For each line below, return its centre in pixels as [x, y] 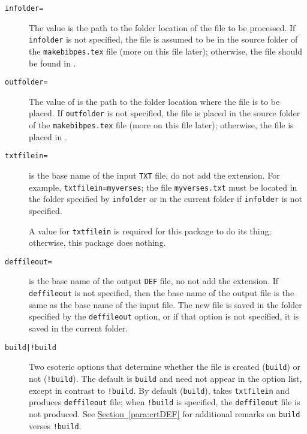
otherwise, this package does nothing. [97, 242]
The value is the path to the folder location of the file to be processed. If [162, 27]
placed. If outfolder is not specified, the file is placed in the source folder [165, 113]
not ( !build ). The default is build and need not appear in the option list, [165, 378]
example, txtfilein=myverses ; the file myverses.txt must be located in [163, 187]
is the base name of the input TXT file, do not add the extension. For [154, 175]
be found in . [52, 63]
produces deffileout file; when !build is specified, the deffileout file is [165, 402]
